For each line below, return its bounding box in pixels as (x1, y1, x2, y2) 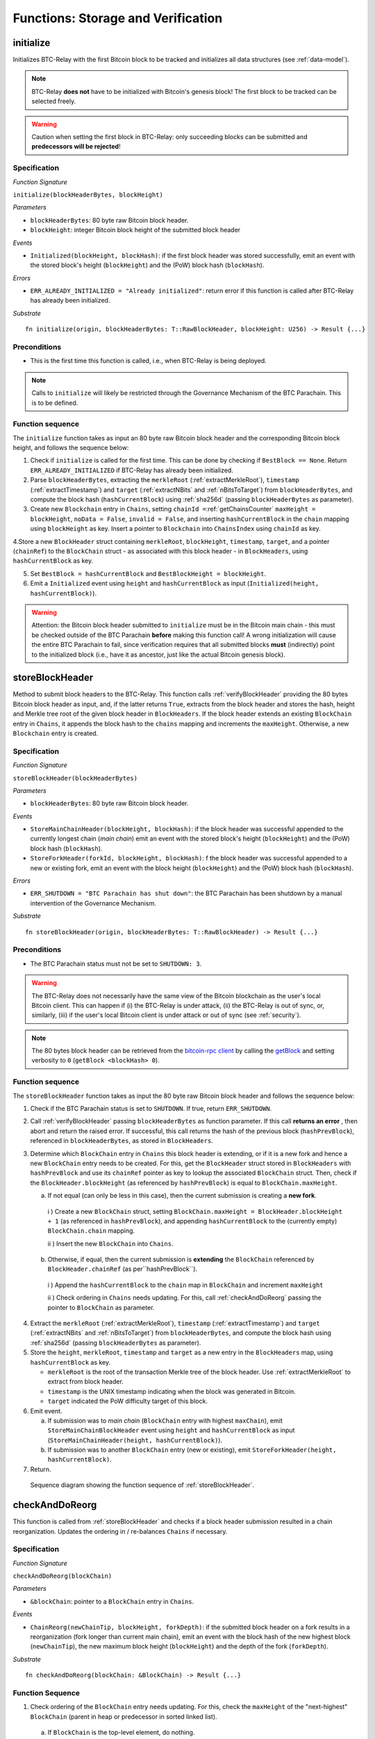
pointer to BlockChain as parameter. (47, 1303, 155, 1311)
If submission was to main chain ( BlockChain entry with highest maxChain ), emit (47, 1416, 283, 1425)
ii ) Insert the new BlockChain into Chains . (47, 1239, 174, 1248)
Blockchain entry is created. (12, 729, 99, 737)
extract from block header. (47, 1377, 124, 1386)
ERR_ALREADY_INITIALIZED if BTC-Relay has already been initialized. (30, 466, 234, 474)
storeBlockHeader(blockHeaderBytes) (12, 774, 138, 782)
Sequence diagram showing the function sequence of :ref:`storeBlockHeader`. (30, 1481, 255, 1489)
